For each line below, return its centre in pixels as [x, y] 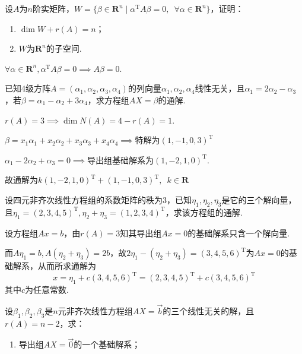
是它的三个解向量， [259, 199]
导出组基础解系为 [121, 159]
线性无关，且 [220, 88]
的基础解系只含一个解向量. [239, 233]
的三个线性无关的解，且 [209, 310]
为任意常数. [47, 290]
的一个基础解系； [107, 344]
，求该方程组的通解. [204, 212]
